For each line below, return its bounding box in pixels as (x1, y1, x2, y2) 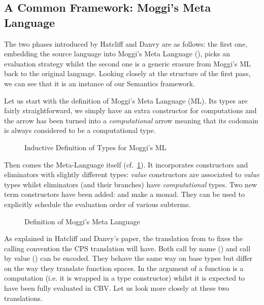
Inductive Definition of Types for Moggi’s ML (24, 142, 167, 152)
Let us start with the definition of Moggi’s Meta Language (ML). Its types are (4, 95, 248, 106)
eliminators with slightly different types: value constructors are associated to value (4, 169, 260, 180)
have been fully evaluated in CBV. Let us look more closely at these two (4, 283, 229, 293)
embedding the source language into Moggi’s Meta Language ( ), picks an (4, 48, 230, 59)
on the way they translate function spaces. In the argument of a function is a (4, 262, 244, 273)
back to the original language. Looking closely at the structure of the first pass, (4, 68, 251, 79)
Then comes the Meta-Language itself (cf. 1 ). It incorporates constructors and (4, 159, 248, 170)
